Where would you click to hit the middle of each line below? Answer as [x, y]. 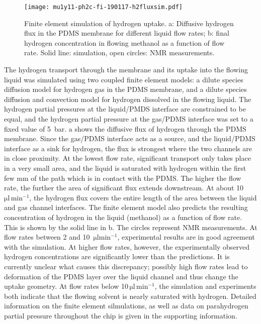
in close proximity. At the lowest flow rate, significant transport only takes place [127, 158]
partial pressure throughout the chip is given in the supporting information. [121, 315]
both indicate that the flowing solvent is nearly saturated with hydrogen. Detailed [130, 296]
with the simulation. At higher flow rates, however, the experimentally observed [127, 246]
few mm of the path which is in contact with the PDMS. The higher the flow [123, 178]
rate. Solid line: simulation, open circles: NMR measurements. [119, 52]
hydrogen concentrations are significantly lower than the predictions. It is [117, 256]
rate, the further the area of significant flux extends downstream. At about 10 [124, 188]
